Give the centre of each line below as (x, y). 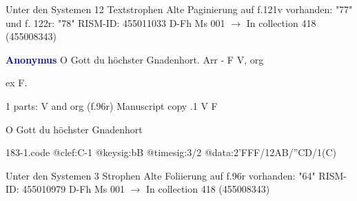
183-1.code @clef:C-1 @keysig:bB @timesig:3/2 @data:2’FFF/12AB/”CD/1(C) (171, 152)
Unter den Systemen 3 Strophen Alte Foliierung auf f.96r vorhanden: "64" (161, 175)
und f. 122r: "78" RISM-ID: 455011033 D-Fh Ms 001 (115, 22)
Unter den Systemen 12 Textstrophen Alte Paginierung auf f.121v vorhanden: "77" (179, 9)
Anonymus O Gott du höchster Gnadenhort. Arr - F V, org (135, 59)
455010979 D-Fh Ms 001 (73, 189)
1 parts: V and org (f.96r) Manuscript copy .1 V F (112, 105)
